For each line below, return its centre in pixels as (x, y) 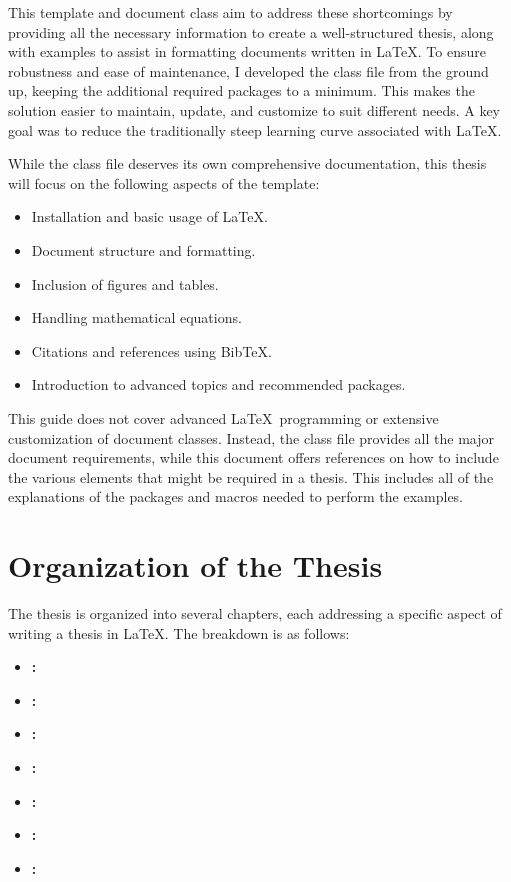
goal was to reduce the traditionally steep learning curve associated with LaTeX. (255, 129)
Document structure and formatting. (143, 249)
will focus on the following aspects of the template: (164, 182)
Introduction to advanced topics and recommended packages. (218, 384)
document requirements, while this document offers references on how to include (253, 457)
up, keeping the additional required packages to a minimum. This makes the (241, 90)
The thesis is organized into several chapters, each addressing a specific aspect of (255, 613)
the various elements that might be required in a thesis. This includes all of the (251, 476)
